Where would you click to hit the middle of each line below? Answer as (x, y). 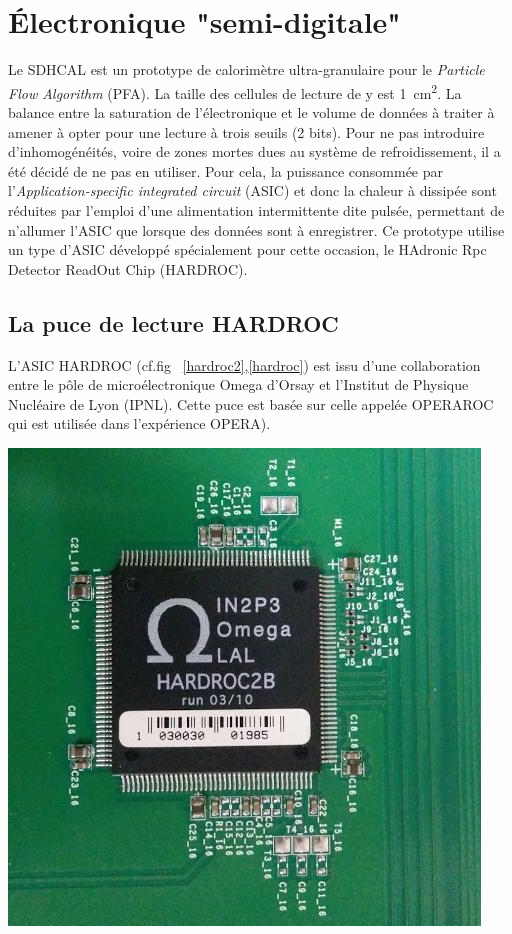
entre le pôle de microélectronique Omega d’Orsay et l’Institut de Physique (238, 384)
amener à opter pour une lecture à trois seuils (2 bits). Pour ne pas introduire (246, 131)
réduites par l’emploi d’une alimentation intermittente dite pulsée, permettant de (256, 209)
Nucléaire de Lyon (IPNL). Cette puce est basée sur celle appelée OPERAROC (251, 403)
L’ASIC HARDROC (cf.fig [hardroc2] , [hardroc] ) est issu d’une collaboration (244, 364)
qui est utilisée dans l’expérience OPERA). (139, 423)
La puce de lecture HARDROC (173, 322)
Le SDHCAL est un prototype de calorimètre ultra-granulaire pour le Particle (246, 69)
